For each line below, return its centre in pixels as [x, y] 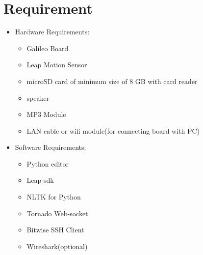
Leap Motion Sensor [57, 65]
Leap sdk [40, 180]
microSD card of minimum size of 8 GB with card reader [112, 81]
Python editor [48, 163]
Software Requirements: [51, 147]
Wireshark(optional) [57, 246]
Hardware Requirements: [52, 32]
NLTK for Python [54, 197]
